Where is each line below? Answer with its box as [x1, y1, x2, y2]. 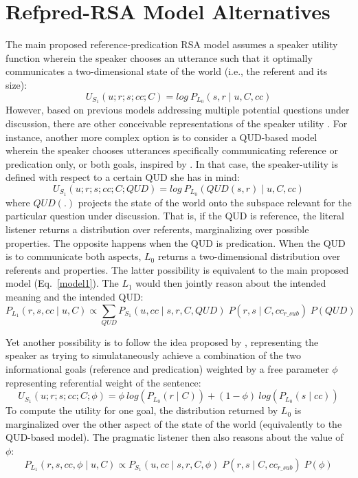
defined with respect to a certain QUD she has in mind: [5, 170, 240, 184]
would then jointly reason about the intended [135, 276, 326, 290]
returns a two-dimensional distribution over [157, 249, 341, 263]
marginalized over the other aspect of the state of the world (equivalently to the [5, 416, 342, 431]
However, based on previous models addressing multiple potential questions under [5, 102, 350, 117]
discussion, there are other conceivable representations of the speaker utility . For [5, 116, 348, 130]
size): [5, 77, 27, 91]
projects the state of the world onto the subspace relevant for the [78, 195, 352, 209]
